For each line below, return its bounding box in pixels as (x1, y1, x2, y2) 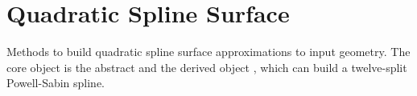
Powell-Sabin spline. (6, 74, 105, 91)
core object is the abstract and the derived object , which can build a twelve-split (6, 58, 407, 75)
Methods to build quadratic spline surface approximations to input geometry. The (6, 43, 411, 60)
